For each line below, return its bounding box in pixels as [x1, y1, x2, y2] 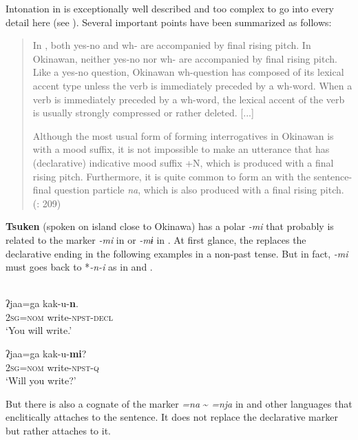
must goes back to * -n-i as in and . [6, 260, 153, 274]
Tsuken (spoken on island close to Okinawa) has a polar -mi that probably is [6, 219, 334, 233]
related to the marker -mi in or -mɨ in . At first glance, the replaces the [6, 232, 306, 247]
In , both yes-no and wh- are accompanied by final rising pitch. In [32, 38, 311, 52]
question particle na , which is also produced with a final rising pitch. [54, 182, 344, 197]
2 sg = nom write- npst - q [6, 359, 99, 374]
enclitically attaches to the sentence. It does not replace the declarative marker [6, 410, 338, 424]
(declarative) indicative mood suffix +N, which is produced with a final [32, 155, 334, 169]
